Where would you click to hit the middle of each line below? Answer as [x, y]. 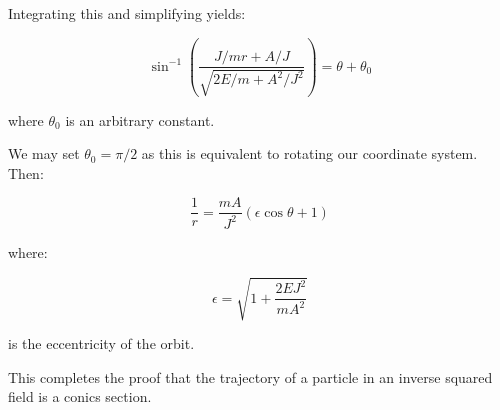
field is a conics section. [80, 396]
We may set [44, 153]
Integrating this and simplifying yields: [127, 13]
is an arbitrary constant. [140, 119]
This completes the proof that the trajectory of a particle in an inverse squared [250, 376]
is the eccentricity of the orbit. [101, 342]
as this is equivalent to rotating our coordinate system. [309, 153]
